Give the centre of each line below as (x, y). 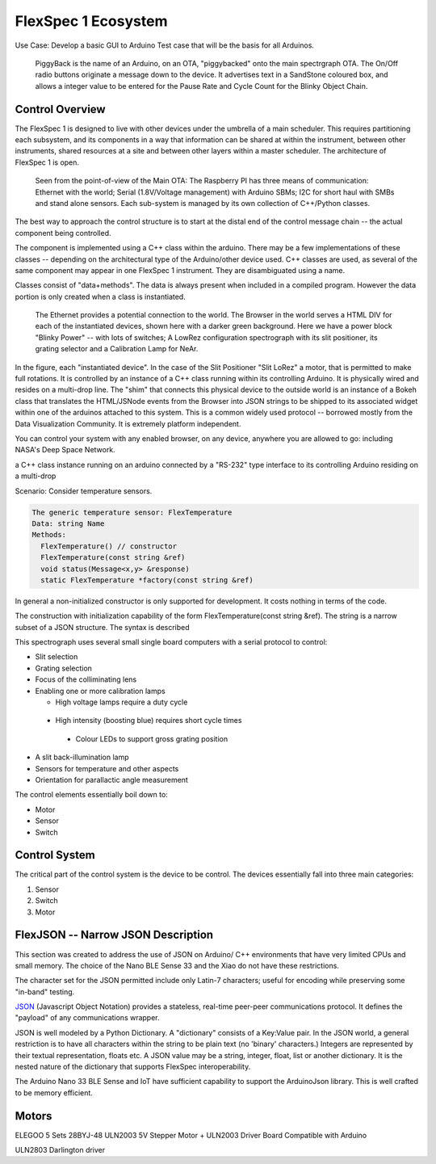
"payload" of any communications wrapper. (88, 1018)
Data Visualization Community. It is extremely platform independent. (128, 423)
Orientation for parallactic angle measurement (112, 780)
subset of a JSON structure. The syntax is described (102, 627)
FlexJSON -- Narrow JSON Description (114, 935)
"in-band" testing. (45, 992)
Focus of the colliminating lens (86, 679)
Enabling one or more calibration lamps (100, 691)
